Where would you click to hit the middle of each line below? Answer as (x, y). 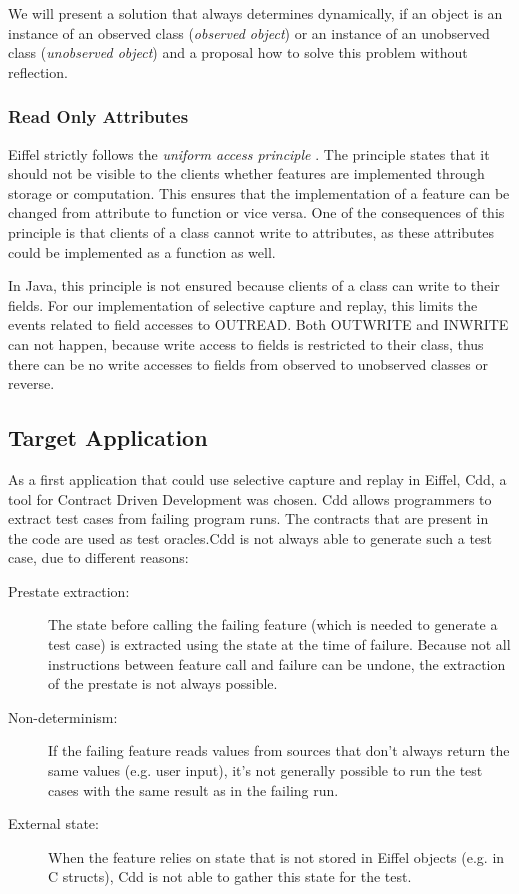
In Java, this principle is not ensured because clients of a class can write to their (254, 285)
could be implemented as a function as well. (142, 251)
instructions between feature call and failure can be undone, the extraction (277, 663)
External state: (53, 823)
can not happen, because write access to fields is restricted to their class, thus (246, 343)
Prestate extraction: (69, 590)
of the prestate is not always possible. (163, 683)
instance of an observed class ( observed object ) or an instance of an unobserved (249, 32)
